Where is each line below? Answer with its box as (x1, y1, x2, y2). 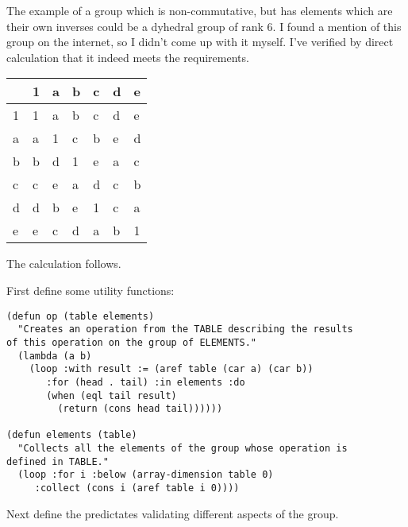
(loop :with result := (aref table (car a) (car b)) (29, 363, 314, 375)
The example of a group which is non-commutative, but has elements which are (6, 2, 393, 18)
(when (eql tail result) (46, 389, 177, 401)
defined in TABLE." (6, 455, 109, 467)
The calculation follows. (6, 255, 121, 272)
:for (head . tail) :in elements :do (46, 376, 245, 388)
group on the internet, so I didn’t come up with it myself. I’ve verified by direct (6, 33, 394, 50)
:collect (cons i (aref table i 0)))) (34, 482, 240, 494)
